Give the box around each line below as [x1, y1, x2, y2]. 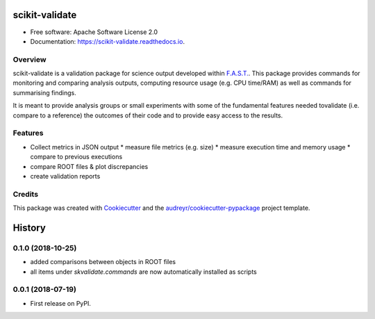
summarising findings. [12, 88, 76, 97]
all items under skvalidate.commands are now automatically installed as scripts [30, 268, 257, 276]
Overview [12, 54, 47, 64]
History [12, 222, 47, 234]
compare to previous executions [30, 153, 123, 161]
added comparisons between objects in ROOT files [30, 258, 176, 266]
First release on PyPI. [30, 299, 92, 307]
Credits [12, 189, 38, 199]
